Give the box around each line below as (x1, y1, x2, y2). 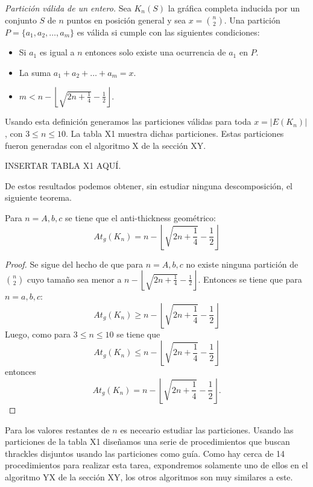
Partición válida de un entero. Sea (5, 2, 131, 14)
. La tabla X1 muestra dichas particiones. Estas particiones (65, 127, 284, 139)
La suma (19, 66, 51, 78)
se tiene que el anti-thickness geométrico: (65, 211, 216, 224)
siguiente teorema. (5, 191, 72, 204)
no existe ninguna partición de (186, 257, 299, 270)
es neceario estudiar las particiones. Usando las (120, 423, 294, 436)
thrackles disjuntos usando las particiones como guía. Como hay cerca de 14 (5, 447, 285, 459)
